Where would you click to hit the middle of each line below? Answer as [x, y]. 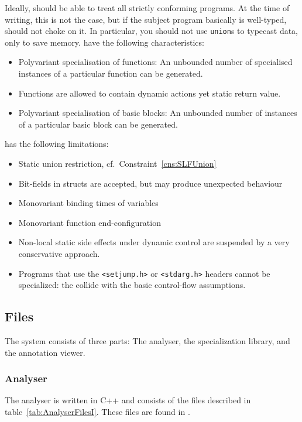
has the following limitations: [57, 144]
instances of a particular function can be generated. [111, 73]
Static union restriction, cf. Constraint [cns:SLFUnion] [117, 163]
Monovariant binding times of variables [88, 203]
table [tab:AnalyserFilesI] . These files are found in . [97, 412]
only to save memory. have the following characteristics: [104, 42]
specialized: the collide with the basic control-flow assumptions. [132, 285]
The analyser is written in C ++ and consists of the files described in [128, 400]
